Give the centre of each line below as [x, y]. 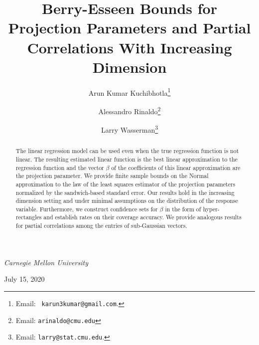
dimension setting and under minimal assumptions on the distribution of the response [127, 201]
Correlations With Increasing [129, 47]
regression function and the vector [60, 167]
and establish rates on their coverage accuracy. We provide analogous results [142, 217]
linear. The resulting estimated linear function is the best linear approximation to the [127, 159]
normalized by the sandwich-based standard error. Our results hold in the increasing [125, 192]
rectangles [29, 217]
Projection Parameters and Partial [129, 28]
